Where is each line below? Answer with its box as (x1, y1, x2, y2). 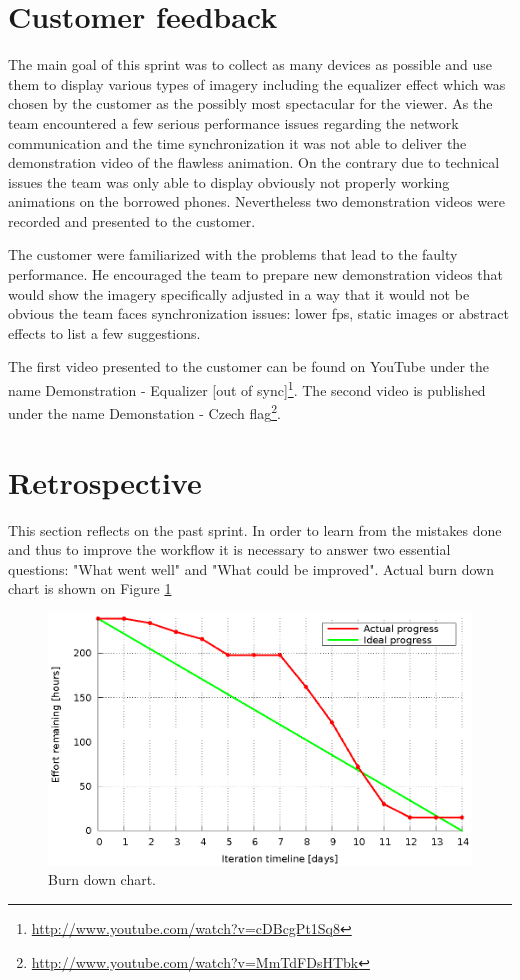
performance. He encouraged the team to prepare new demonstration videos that (8, 264, 504, 285)
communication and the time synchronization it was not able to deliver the (8, 132, 467, 153)
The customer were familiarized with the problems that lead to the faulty (8, 244, 458, 265)
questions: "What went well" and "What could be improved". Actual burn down (8, 558, 494, 579)
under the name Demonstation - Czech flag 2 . (8, 400, 281, 423)
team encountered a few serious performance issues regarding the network (8, 112, 459, 133)
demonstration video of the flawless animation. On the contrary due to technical (8, 152, 500, 173)
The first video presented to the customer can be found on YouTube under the (8, 356, 490, 377)
